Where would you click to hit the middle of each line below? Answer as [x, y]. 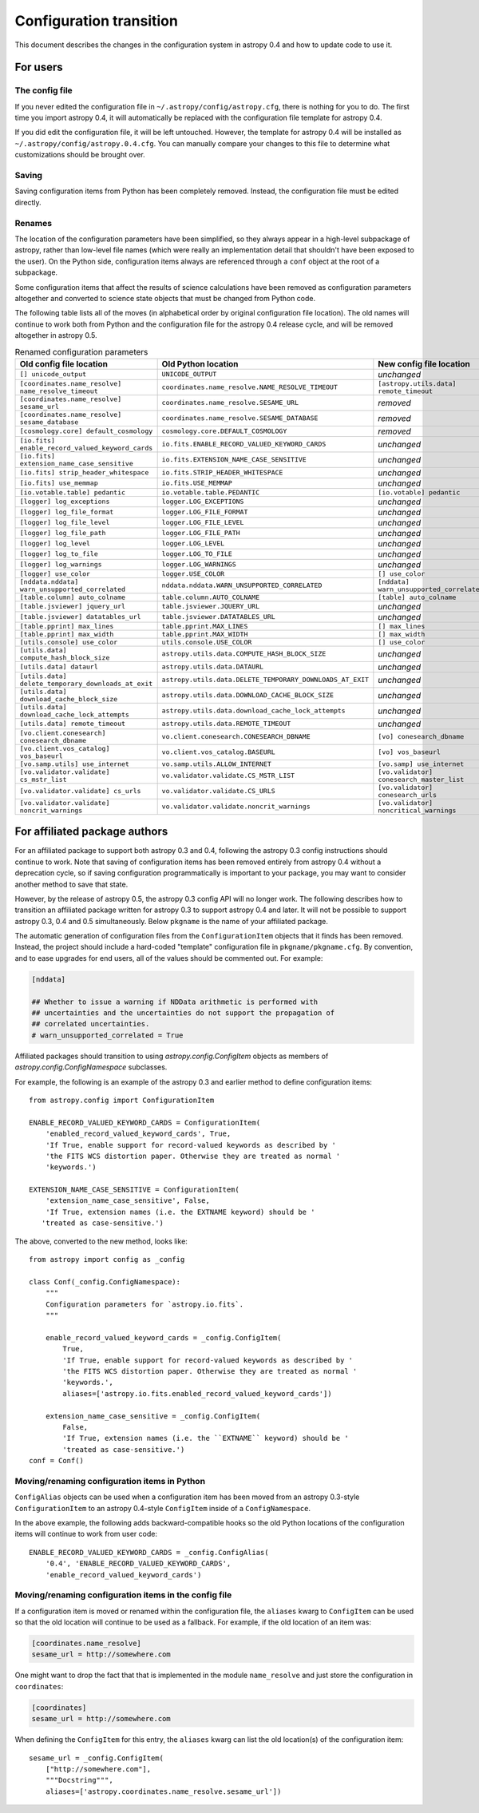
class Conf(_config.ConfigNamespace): [105, 1281]
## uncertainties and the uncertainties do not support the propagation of [183, 1013]
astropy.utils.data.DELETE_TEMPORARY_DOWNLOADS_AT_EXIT [265, 680]
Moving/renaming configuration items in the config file [123, 1595]
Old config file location [63, 363]
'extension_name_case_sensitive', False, [128, 1201]
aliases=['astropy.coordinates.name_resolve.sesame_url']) [163, 1791]
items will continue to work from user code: [86, 1534]
